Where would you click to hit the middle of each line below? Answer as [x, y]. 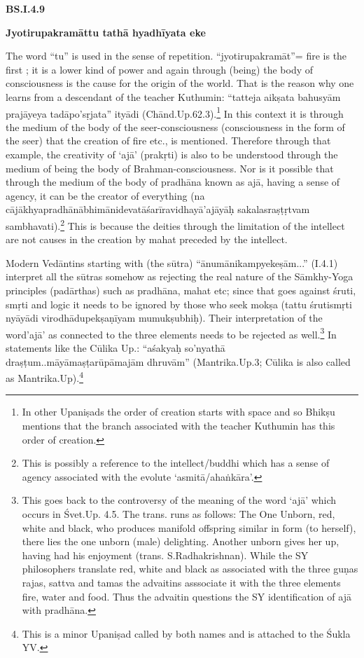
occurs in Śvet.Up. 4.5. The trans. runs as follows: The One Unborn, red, [178, 514]
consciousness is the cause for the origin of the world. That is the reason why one [180, 83]
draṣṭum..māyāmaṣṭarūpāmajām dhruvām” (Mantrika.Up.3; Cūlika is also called [178, 361]
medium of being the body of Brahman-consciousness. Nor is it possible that [170, 168]
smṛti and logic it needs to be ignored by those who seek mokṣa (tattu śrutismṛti [179, 304]
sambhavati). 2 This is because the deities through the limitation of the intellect [175, 224]
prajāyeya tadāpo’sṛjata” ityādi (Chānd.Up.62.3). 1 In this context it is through [175, 112]
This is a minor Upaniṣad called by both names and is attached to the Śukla [186, 633]
